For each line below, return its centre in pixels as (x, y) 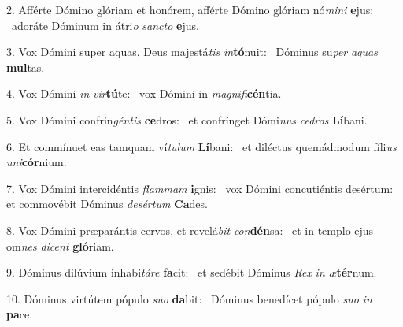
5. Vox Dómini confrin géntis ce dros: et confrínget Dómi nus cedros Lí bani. (187, 119)
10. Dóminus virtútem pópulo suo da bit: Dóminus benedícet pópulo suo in (189, 298)
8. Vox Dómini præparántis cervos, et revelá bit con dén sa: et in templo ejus (190, 230)
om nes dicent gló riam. (60, 245)
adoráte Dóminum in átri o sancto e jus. (105, 25)
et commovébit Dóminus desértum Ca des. (107, 204)
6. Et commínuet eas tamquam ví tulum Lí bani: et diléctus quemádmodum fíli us (201, 146)
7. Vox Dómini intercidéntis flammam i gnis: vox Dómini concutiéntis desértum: (200, 188)
